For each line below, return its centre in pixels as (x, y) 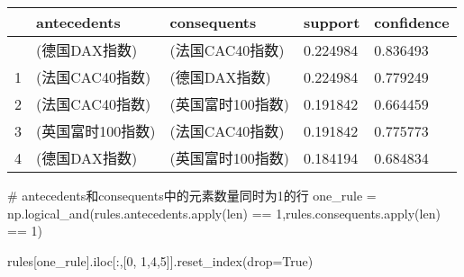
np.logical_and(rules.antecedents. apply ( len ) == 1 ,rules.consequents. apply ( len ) (224, 213)
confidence (412, 22)
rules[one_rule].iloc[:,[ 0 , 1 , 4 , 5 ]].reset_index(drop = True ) (160, 260)
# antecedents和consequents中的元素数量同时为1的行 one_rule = (192, 195)
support (332, 22)
